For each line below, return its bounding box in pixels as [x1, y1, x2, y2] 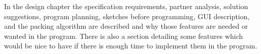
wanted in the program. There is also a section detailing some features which [4, 30, 243, 41]
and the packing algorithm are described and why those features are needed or [4, 21, 248, 31]
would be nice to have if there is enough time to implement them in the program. [4, 40, 257, 51]
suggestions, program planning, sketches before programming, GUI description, [4, 11, 250, 21]
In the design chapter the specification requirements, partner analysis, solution [4, 1, 248, 11]
